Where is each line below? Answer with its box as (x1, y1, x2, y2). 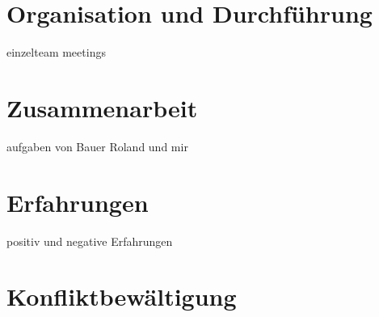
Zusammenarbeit (6, 91, 198, 124)
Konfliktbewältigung (6, 280, 237, 313)
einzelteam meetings (6, 44, 106, 61)
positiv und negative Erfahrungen (6, 232, 173, 249)
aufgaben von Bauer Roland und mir (6, 137, 188, 154)
